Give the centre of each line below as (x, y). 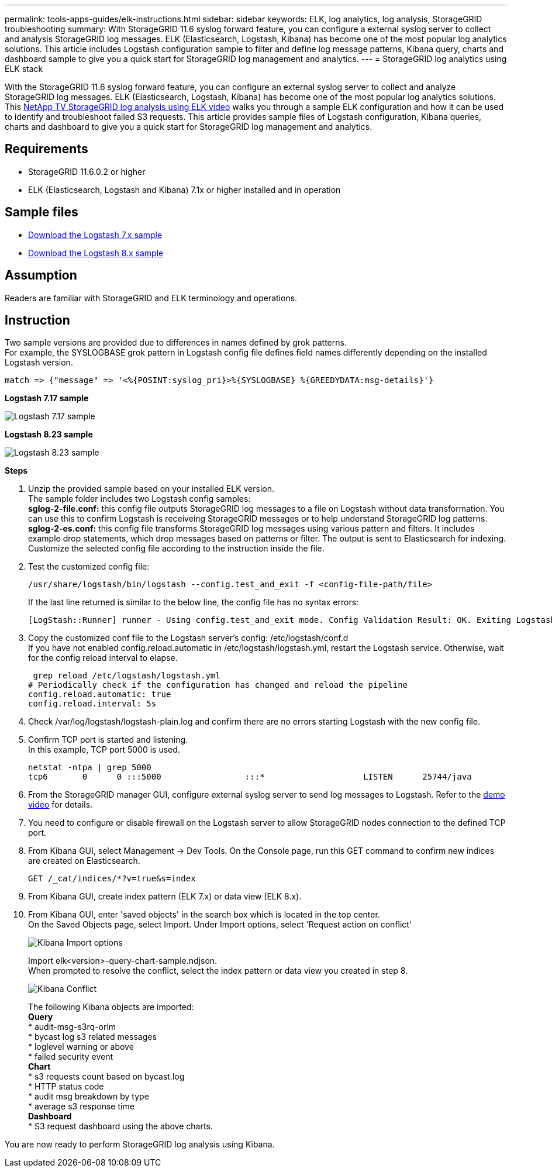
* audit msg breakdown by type (89, 1097)
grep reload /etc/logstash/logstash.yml (127, 676)
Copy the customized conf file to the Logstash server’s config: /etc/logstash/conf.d (188, 638)
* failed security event (71, 1057)
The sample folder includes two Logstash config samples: (139, 499)
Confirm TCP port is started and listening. (108, 740)
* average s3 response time (81, 1106)
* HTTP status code (66, 1087)
